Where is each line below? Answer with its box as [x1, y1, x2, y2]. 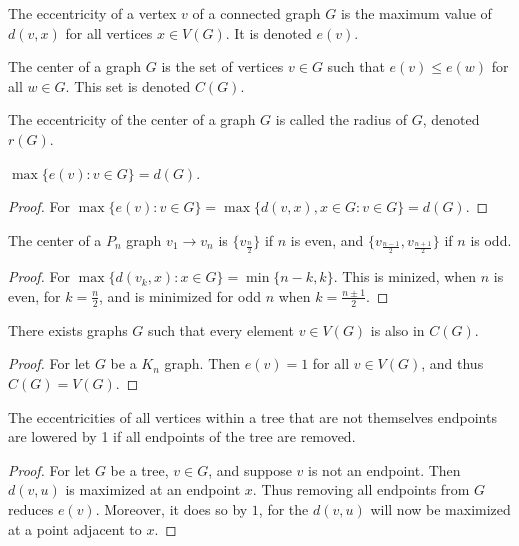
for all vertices [65, 22, 153, 43]
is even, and [290, 229, 364, 250]
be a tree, [110, 459, 169, 480]
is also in [370, 319, 425, 340]
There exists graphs [8, 319, 128, 340]
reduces [8, 498, 54, 519]
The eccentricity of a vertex [8, 3, 177, 23]
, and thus [421, 353, 484, 374]
